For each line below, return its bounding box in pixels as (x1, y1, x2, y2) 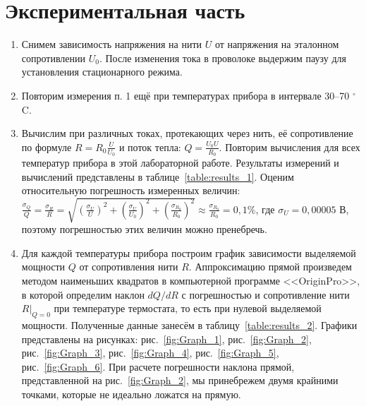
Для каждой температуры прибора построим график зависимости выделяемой (21, 245, 356, 260)
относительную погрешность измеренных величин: (21, 183, 240, 198)
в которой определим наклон (21, 287, 145, 301)
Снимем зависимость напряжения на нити (21, 37, 202, 52)
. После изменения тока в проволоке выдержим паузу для (99, 50, 347, 65)
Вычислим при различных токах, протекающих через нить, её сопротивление (21, 126, 353, 141)
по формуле (21, 139, 72, 154)
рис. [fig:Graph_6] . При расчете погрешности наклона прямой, (21, 359, 295, 374)
